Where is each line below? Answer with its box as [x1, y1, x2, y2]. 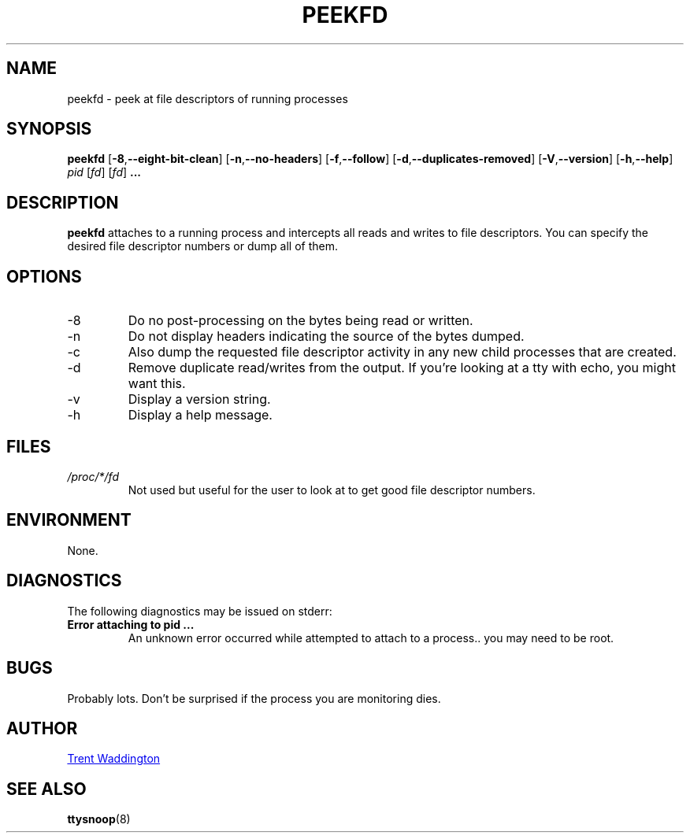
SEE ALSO [6, 778, 87, 799]
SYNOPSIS [6, 119, 92, 139]
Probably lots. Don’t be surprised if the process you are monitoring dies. [67, 691, 441, 705]
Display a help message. [128, 407, 273, 423]
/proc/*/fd [67, 469, 119, 483]
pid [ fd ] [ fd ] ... [67, 165, 142, 179]
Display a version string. [128, 391, 271, 408]
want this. [128, 375, 186, 392]
